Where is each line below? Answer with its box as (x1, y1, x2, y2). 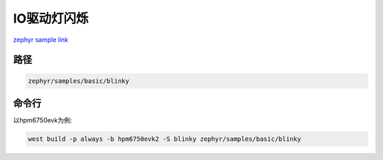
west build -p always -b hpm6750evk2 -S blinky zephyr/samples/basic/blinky (28, 135, 301, 143)
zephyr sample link (13, 35, 69, 44)
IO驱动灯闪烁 (13, 11, 89, 26)
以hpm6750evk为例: (13, 116, 72, 125)
